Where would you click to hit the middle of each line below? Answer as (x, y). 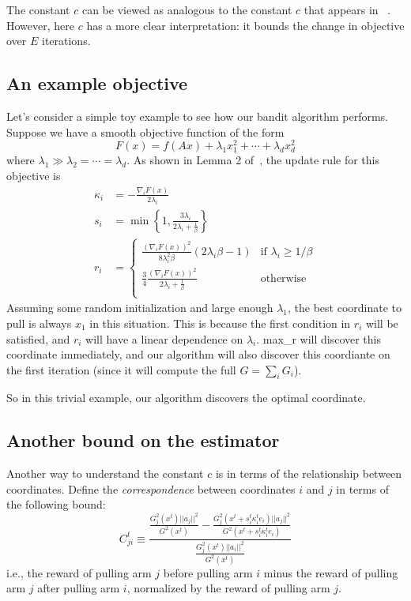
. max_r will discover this (319, 338)
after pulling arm (79, 588)
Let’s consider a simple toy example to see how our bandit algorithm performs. (197, 116)
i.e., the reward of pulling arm (79, 572)
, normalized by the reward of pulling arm (228, 588)
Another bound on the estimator (143, 440)
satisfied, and (38, 338)
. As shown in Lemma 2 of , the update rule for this (253, 160)
